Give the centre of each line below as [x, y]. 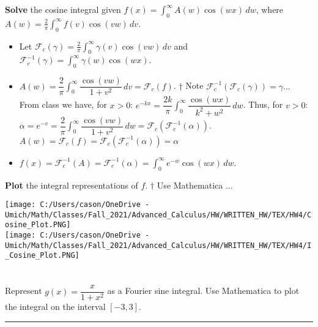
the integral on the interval [55, 306]
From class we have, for [63, 104]
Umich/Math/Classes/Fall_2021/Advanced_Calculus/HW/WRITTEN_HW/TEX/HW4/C [158, 215]
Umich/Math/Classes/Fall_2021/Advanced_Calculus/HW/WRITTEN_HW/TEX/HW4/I [158, 245]
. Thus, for [263, 104]
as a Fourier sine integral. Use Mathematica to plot [203, 291]
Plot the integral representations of [72, 185]
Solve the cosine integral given [63, 9]
